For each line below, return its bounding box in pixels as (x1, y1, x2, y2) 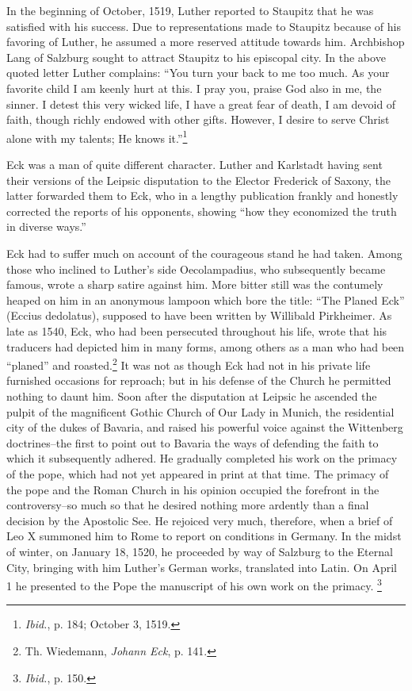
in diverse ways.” (6, 218, 86, 235)
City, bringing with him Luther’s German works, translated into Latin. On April (6, 559, 397, 575)
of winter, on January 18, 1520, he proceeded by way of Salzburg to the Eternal (6, 543, 393, 559)
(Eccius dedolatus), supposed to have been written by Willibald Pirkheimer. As (6, 307, 392, 324)
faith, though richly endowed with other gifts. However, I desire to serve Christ (6, 111, 390, 128)
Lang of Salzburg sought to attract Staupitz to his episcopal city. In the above (6, 48, 386, 65)
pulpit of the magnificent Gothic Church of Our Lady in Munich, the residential (6, 403, 395, 420)
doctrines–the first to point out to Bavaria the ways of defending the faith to (6, 434, 379, 451)
